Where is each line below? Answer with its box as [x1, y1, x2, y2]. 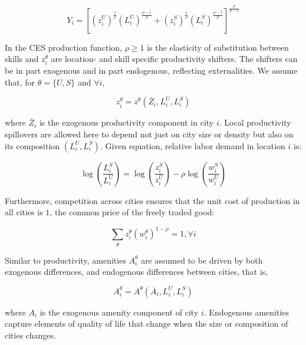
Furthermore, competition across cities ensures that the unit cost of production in [5, 194, 300, 206]
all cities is [5, 206, 43, 218]
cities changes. [5, 329, 56, 341]
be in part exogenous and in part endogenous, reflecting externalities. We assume [5, 64, 298, 77]
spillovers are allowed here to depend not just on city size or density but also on [5, 128, 294, 140]
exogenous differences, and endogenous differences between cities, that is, [5, 265, 268, 278]
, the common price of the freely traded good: [50, 206, 215, 218]
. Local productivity [219, 116, 291, 129]
